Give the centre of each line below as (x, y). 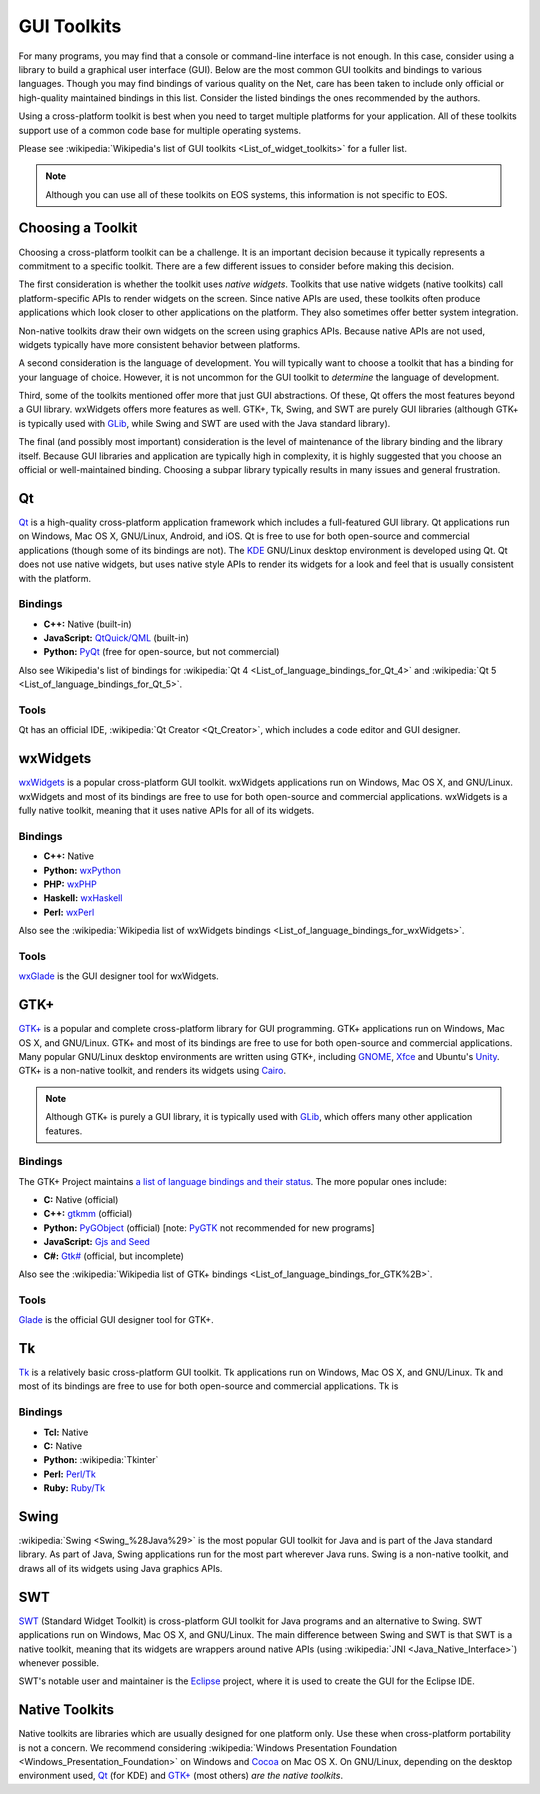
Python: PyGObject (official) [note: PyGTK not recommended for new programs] (209, 1227)
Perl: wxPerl (69, 912)
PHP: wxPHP (70, 884)
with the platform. (55, 578)
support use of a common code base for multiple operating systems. (160, 130)
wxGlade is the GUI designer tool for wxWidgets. (118, 976)
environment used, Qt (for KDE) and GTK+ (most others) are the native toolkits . (181, 1776)
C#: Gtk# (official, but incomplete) (114, 1256)
